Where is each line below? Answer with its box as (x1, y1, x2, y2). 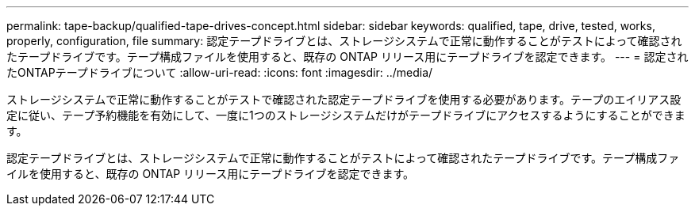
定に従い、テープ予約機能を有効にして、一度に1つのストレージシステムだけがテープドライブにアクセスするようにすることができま (6, 108, 685, 122)
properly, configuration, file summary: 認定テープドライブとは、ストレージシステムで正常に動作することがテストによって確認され (6, 34, 682, 47)
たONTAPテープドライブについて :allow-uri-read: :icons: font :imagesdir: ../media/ (6, 66, 433, 79)
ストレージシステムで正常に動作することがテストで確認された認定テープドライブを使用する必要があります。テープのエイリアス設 (6, 93, 682, 106)
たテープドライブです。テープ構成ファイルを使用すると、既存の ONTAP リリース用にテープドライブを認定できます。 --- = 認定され (6, 50, 689, 63)
